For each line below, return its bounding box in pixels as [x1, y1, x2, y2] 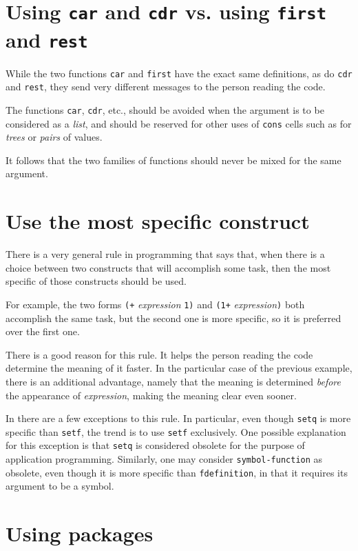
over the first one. [6, 324, 80, 339]
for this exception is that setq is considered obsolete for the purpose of [6, 438, 305, 452]
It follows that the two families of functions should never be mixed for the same [6, 152, 341, 167]
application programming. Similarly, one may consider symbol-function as [6, 452, 323, 466]
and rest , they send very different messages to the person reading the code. [6, 79, 326, 94]
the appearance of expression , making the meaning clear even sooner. [6, 388, 297, 402]
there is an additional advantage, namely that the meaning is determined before [6, 374, 341, 388]
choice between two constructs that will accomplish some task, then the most [6, 260, 331, 274]
